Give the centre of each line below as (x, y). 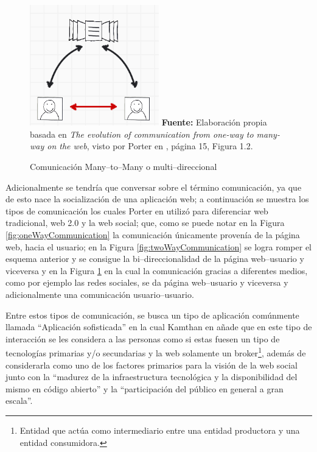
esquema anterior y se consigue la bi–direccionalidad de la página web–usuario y (155, 259)
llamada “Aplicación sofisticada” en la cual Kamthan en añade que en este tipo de (159, 327)
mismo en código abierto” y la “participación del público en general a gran (145, 388)
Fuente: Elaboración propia (214, 122)
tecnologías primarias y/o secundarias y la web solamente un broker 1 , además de (156, 352)
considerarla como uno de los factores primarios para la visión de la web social (152, 365)
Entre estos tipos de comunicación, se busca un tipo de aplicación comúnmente (152, 315)
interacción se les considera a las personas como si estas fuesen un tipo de (143, 338)
